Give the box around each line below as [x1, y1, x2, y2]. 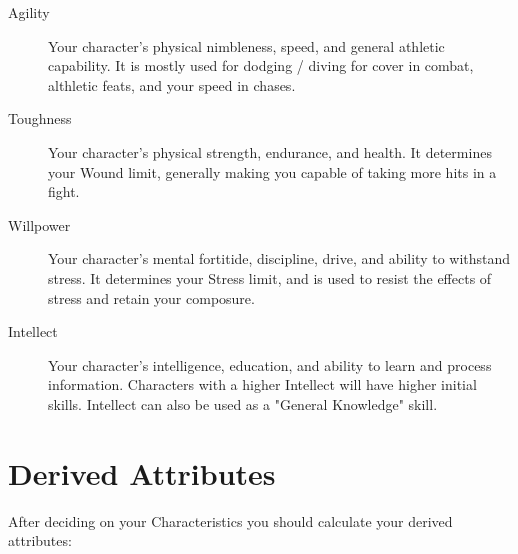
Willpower [8, 214, 71, 235]
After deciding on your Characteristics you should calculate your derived [8, 510, 453, 531]
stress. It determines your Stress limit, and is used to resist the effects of [48, 267, 492, 288]
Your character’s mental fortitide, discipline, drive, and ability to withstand [48, 248, 511, 269]
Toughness [8, 108, 72, 129]
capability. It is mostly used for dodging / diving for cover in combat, [48, 55, 474, 76]
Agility [8, 2, 50, 22]
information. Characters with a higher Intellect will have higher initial [48, 374, 477, 395]
